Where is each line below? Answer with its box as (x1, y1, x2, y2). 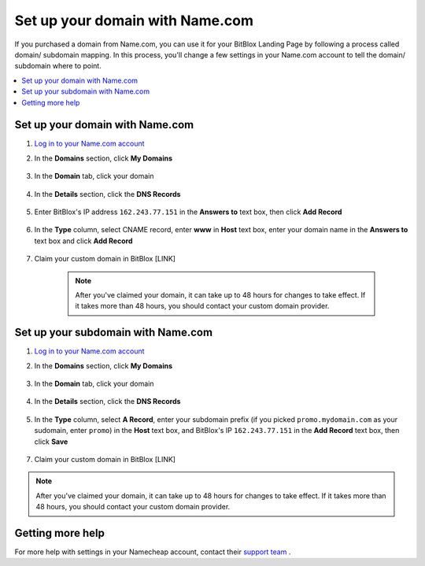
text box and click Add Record (34, 236, 133, 246)
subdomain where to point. (14, 61, 102, 71)
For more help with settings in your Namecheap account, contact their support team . (14, 547, 291, 557)
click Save (34, 437, 68, 446)
